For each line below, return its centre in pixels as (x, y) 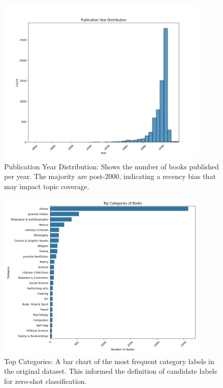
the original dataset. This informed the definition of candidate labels (111, 371)
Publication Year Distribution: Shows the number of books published (112, 166)
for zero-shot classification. (45, 381)
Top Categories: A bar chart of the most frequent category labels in (109, 361)
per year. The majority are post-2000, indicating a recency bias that (110, 176)
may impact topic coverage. (47, 186)
